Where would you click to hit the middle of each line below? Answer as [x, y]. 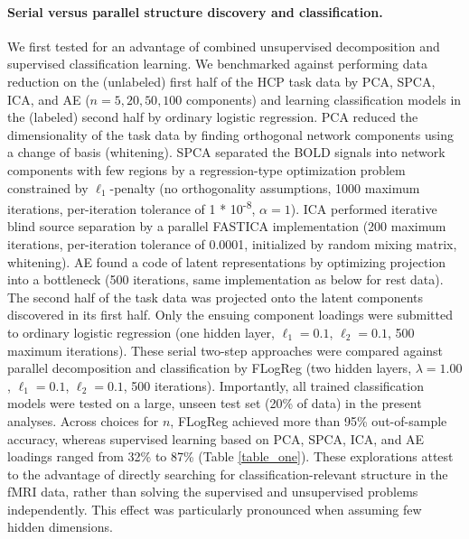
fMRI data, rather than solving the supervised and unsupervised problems [213, 492]
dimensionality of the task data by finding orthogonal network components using [230, 134]
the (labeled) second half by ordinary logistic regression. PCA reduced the [213, 117]
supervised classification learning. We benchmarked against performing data [217, 64]
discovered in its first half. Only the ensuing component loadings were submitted [230, 315]
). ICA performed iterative [364, 208]
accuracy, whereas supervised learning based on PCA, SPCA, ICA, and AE [216, 438]
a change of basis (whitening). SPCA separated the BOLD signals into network [226, 152]
